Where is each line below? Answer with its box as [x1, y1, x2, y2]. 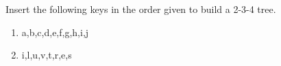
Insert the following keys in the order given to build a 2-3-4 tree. [5, 2, 276, 16]
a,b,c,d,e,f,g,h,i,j [21, 24, 89, 39]
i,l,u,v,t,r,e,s [21, 48, 72, 62]
